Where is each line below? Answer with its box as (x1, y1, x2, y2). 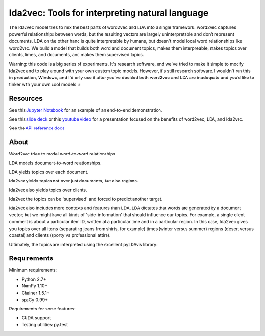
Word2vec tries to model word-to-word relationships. (9, 151, 117, 157)
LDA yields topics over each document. (9, 169, 88, 175)
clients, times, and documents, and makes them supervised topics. (9, 52, 144, 58)
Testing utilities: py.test (21, 322, 68, 328)
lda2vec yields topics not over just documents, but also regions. (9, 178, 138, 184)
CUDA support (21, 314, 51, 321)
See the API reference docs (9, 125, 65, 131)
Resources (9, 94, 43, 103)
